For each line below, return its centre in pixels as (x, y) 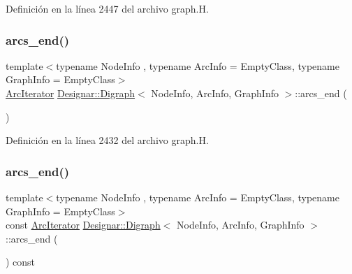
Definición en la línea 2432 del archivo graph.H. (107, 140)
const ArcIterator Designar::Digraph (83, 225)
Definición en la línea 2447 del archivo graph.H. (107, 8)
